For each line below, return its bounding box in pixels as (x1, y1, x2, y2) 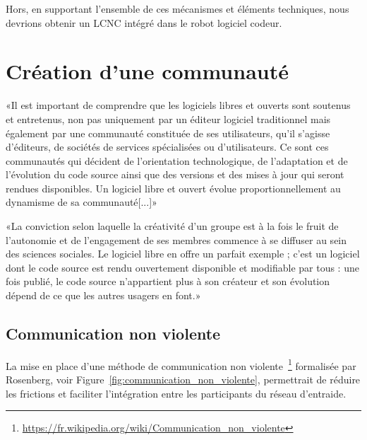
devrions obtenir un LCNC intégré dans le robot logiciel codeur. (6, 15, 282, 30)
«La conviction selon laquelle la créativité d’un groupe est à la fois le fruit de (6, 219, 339, 233)
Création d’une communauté (6, 57, 289, 86)
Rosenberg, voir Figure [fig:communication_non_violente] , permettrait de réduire (6, 372, 361, 387)
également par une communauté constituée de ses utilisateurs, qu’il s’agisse (6, 125, 330, 140)
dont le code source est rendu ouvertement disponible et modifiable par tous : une (6, 260, 359, 274)
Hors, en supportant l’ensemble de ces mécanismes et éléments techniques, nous (6, 1, 349, 16)
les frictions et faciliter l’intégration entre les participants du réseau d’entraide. (6, 386, 347, 400)
